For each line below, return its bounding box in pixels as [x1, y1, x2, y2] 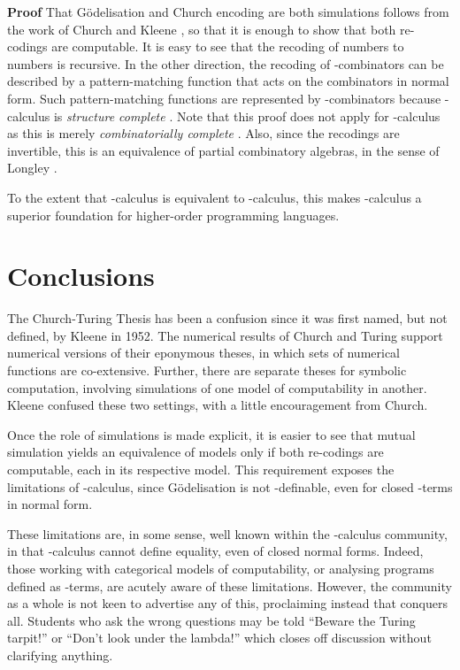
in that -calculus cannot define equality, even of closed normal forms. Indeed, [7, 542, 424, 560]
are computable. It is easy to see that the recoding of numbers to [51, 37, 404, 56]
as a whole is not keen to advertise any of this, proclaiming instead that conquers [7, 594, 448, 612]
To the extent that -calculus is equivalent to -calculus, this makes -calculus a [7, 188, 422, 206]
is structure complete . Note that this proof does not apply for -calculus [53, 106, 441, 125]
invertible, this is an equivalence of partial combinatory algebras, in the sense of [7, 141, 440, 159]
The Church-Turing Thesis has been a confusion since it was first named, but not [7, 309, 448, 327]
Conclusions [7, 258, 155, 294]
